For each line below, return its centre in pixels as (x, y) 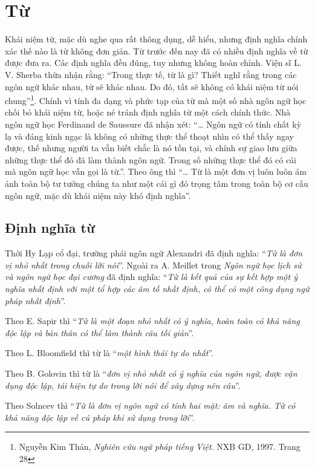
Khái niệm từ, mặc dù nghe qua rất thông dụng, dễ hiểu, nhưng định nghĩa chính (156, 39)
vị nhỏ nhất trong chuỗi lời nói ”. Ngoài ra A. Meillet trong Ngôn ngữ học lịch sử (153, 265)
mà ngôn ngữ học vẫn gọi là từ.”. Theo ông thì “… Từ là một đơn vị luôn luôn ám (156, 171)
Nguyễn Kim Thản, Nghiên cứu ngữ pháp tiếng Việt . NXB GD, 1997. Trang (160, 447)
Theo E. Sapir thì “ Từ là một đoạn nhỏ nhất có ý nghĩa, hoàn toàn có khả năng (152, 321)
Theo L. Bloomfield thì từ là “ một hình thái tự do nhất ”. (109, 353)
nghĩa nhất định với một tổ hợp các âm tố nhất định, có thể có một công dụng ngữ (157, 289)
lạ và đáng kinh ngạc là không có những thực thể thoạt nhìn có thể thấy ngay (149, 136)
